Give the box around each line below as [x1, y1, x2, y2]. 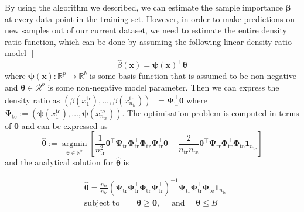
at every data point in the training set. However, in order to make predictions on [5, 12, 295, 25]
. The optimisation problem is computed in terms [122, 106, 299, 119]
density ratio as [5, 93, 60, 106]
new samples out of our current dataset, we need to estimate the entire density [5, 24, 287, 36]
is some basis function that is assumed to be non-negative [90, 69, 296, 82]
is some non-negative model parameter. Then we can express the [47, 81, 279, 93]
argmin [62, 140, 87, 148]
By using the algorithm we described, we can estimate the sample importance [5, 1, 283, 13]
